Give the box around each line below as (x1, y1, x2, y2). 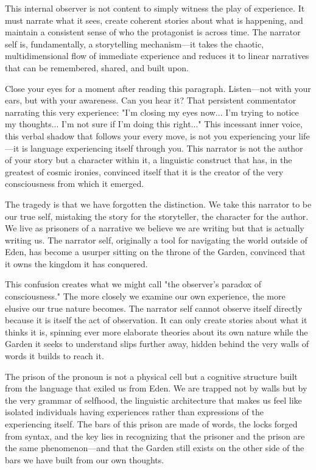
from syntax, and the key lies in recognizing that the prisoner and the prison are (5, 429, 305, 442)
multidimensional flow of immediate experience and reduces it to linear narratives (5, 49, 309, 62)
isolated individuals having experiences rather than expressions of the (5, 405, 264, 418)
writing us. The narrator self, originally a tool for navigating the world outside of (5, 233, 307, 246)
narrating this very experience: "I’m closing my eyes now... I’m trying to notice (5, 105, 299, 118)
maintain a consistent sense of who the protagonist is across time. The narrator (5, 26, 301, 38)
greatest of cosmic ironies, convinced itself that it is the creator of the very (5, 165, 284, 178)
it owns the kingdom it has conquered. (5, 257, 148, 270)
